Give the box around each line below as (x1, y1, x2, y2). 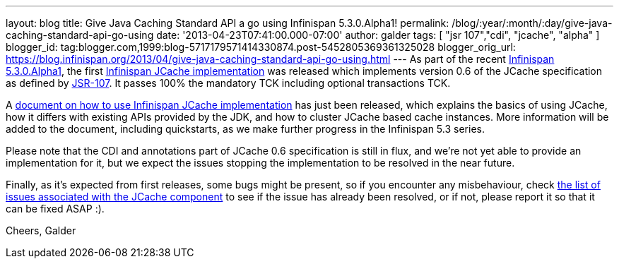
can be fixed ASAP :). (6, 203, 105, 215)
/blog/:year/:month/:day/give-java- (452, 17, 613, 29)
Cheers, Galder (6, 224, 76, 236)
